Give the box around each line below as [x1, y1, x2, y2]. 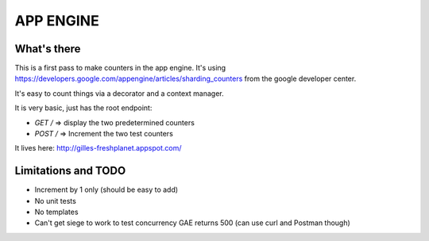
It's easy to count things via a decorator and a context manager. [14, 88, 224, 98]
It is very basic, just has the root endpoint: [14, 103, 153, 113]
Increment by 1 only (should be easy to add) [34, 185, 179, 194]
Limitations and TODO [14, 164, 126, 178]
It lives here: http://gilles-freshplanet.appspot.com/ [14, 143, 182, 153]
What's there [14, 42, 81, 55]
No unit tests [34, 196, 77, 205]
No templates [34, 207, 79, 217]
